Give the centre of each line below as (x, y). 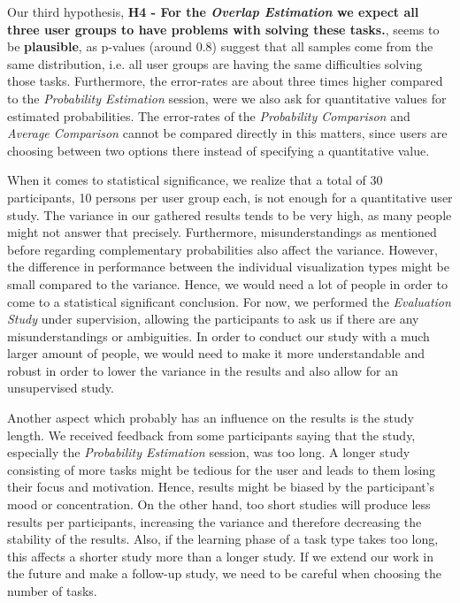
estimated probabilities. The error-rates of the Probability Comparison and (209, 115)
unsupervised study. (61, 388)
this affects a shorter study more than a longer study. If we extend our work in (221, 556)
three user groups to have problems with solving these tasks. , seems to (223, 29)
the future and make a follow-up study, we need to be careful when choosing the (225, 573)
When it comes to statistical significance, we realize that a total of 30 (195, 180)
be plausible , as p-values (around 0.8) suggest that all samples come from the (220, 46)
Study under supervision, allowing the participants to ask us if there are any (213, 319)
